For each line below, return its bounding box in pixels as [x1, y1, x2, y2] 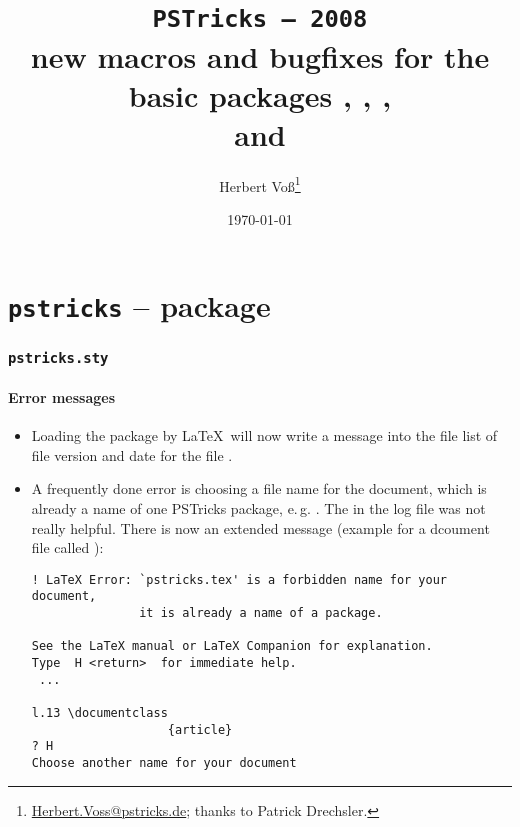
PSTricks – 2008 [152, 5, 368, 34]
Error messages [8, 386, 116, 407]
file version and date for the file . [31, 444, 233, 465]
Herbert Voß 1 [219, 172, 301, 196]
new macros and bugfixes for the [30, 35, 490, 76]
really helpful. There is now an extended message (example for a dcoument [31, 517, 490, 538]
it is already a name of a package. [139, 606, 383, 621]
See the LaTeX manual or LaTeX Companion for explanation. [31, 639, 433, 654]
